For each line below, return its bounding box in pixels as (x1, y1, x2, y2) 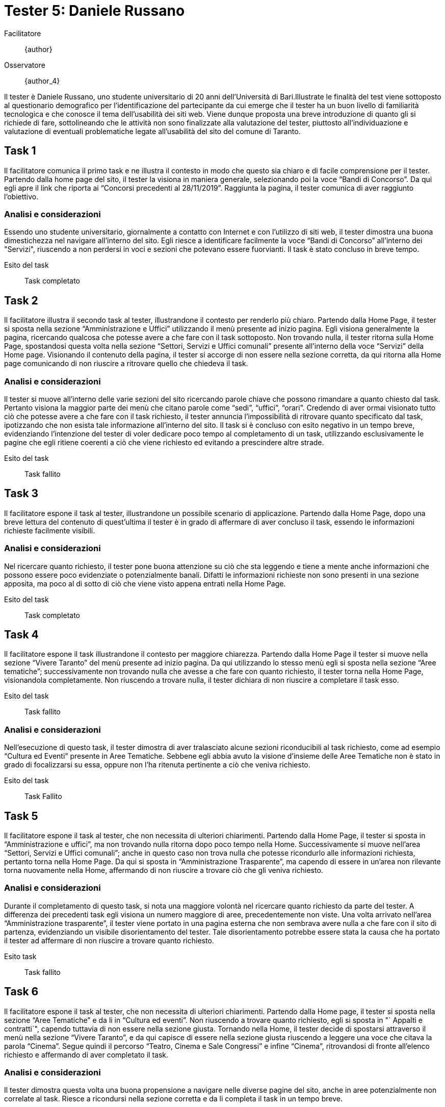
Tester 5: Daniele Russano (4, 2, 185, 19)
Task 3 (4, 487, 39, 500)
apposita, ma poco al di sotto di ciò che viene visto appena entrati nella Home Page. (4, 579, 286, 588)
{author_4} (24, 76, 60, 85)
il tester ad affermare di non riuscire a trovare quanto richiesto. (4, 936, 214, 945)
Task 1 (4, 144, 36, 158)
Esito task (4, 951, 37, 961)
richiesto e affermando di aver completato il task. (4, 1050, 169, 1059)
